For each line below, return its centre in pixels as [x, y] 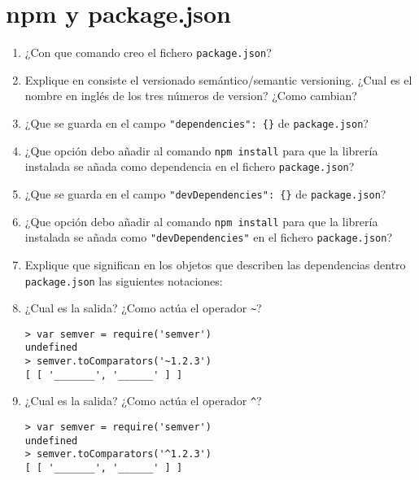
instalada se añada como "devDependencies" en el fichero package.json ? [209, 237]
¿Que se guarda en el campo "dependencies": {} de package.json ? [196, 122]
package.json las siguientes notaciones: [124, 280]
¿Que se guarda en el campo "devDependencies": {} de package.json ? [205, 193]
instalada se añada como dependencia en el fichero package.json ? [190, 166]
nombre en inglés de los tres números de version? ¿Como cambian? [191, 96]
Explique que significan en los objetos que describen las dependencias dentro [215, 264]
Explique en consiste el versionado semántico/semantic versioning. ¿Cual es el [218, 79]
